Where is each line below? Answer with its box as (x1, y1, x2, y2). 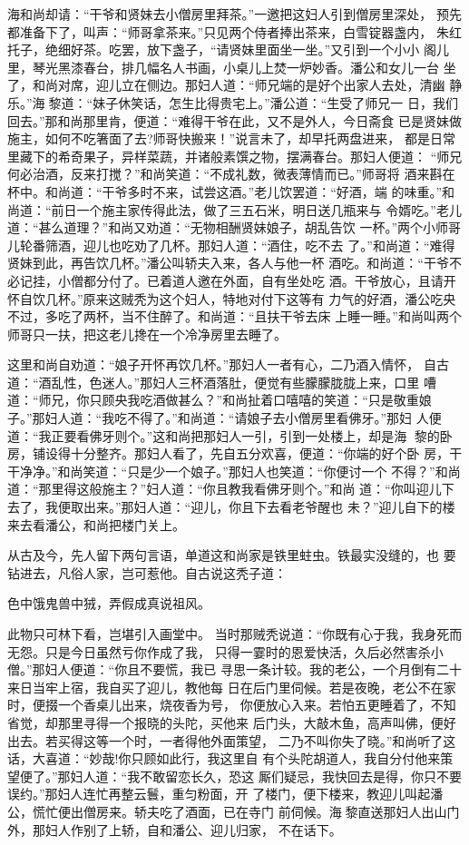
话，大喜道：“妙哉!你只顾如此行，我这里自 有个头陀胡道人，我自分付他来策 (7, 749, 454, 768)
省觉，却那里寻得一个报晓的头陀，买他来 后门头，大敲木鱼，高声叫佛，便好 (7, 712, 456, 732)
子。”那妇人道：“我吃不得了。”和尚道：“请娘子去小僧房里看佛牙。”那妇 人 (7, 408, 429, 427)
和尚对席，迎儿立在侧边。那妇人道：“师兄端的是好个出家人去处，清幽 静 (32, 75, 463, 94)
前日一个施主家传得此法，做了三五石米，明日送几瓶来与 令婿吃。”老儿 (51, 200, 462, 219)
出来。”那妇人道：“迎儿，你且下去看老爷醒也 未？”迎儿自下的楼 (83, 497, 455, 516)
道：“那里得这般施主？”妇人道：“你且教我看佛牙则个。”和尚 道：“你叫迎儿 (7, 479, 442, 498)
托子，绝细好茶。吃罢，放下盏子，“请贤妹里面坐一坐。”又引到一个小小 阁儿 (7, 40, 449, 59)
